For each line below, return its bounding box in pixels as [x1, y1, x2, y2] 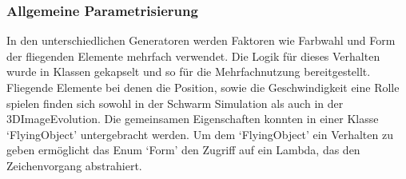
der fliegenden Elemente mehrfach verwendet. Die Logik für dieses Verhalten [6, 47, 380, 64]
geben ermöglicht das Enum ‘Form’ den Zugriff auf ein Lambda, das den [6, 141, 360, 158]
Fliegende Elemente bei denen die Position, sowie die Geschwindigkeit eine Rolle [6, 79, 400, 95]
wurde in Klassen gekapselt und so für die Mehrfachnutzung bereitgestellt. [6, 63, 371, 80]
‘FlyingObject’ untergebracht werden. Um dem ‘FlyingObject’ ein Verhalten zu [6, 125, 393, 142]
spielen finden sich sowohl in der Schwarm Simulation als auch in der [6, 94, 344, 111]
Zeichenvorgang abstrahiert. [6, 157, 142, 173]
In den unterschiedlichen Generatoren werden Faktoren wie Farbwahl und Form [6, 32, 396, 49]
